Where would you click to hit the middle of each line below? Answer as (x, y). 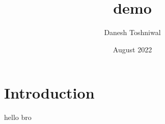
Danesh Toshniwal (132, 32)
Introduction (49, 93)
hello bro (18, 117)
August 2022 (132, 49)
